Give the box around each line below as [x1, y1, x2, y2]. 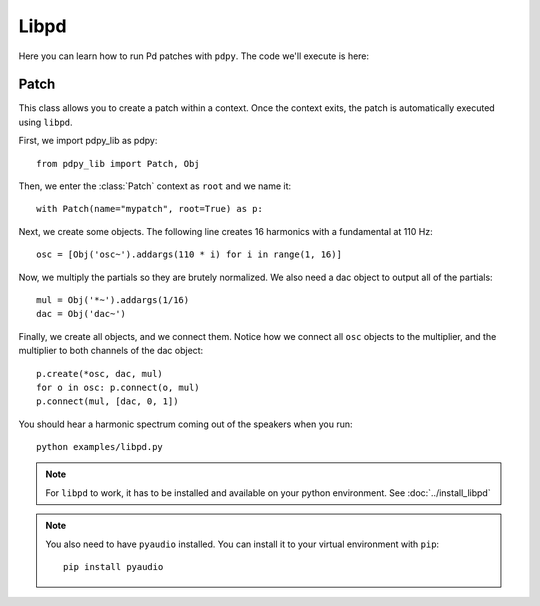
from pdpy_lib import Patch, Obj [36, 158, 200, 169]
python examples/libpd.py [36, 441, 164, 453]
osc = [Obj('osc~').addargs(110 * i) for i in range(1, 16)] [36, 249, 342, 260]
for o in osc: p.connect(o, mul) [36, 381, 200, 393]
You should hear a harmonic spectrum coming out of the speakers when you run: [18, 418, 353, 430]
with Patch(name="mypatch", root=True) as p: [36, 203, 264, 215]
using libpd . [18, 116, 74, 128]
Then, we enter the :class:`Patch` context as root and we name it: [18, 180, 292, 192]
